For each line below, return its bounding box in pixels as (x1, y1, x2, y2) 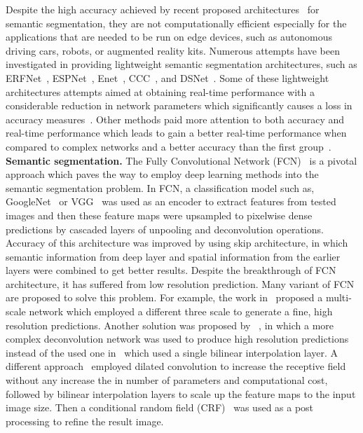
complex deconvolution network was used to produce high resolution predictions (6, 331, 349, 346)
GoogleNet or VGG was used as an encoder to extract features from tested (6, 194, 336, 209)
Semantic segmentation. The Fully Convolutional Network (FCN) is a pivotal (6, 153, 357, 167)
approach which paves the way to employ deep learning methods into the (6, 167, 319, 181)
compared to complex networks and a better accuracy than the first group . (6, 139, 331, 153)
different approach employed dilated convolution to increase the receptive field (6, 359, 346, 373)
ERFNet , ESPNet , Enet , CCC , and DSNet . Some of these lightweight (6, 70, 329, 85)
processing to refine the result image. (6, 413, 164, 428)
